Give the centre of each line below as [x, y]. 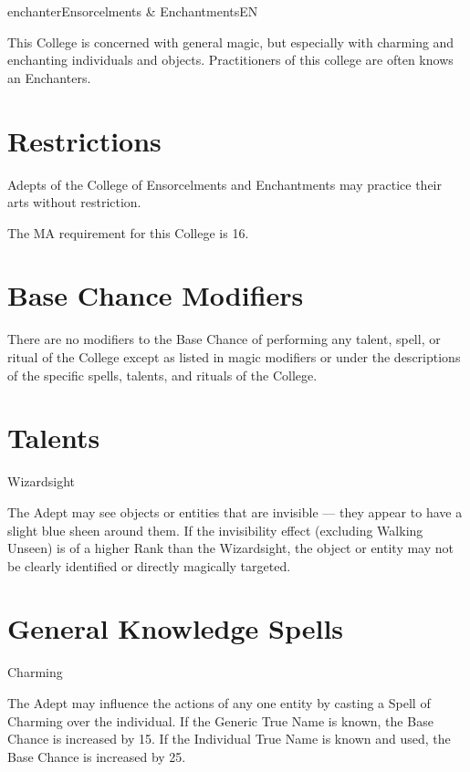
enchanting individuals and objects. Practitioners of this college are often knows [230, 60]
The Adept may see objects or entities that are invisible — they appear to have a [235, 511]
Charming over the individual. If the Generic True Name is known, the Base [220, 720]
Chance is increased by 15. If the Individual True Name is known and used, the [229, 739]
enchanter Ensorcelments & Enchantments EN [133, 11]
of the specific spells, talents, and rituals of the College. [162, 375]
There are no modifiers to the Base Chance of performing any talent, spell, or [224, 339]
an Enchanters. [49, 77]
